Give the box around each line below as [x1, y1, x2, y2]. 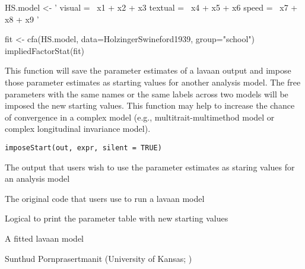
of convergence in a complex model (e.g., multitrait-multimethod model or [5, 110, 275, 123]
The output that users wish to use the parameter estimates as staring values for [5, 160, 295, 173]
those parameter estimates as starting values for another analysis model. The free [5, 75, 301, 88]
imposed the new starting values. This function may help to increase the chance [5, 99, 295, 112]
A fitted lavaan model [5, 232, 84, 244]
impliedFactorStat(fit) [5, 44, 85, 56]
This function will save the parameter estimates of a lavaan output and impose [5, 64, 291, 77]
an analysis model [5, 172, 70, 185]
